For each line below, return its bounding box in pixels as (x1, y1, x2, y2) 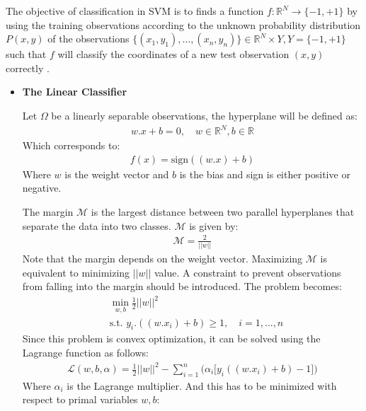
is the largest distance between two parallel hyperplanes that (91, 204, 355, 219)
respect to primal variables (22, 392, 138, 407)
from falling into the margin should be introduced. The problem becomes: (22, 279, 342, 294)
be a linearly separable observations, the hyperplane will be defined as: (51, 108, 358, 122)
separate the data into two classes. (22, 218, 171, 233)
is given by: (189, 218, 239, 233)
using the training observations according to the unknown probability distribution (6, 17, 361, 32)
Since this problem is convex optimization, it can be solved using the (22, 331, 321, 346)
